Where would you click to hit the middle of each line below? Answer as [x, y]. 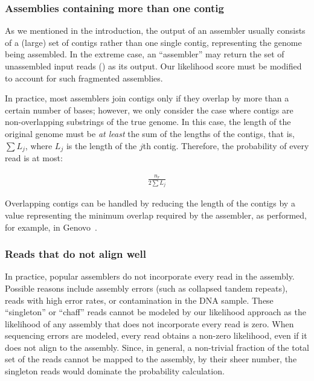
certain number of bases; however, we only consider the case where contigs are [149, 110]
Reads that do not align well [75, 254]
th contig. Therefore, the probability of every [226, 145]
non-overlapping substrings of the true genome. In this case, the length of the [148, 122]
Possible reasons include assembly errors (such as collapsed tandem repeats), [146, 288]
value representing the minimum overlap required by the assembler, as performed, [156, 215]
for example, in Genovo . [51, 227]
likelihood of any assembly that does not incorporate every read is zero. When [149, 323]
